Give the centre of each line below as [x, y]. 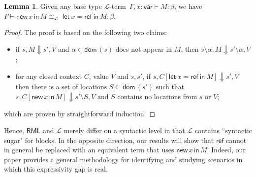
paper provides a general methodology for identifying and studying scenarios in [123, 159]
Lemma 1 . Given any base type [53, 6]
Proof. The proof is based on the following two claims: [86, 32]
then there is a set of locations [61, 87]
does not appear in [144, 49]
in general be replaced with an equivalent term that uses [89, 150]
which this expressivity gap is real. [56, 169]
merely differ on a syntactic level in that [124, 130]
